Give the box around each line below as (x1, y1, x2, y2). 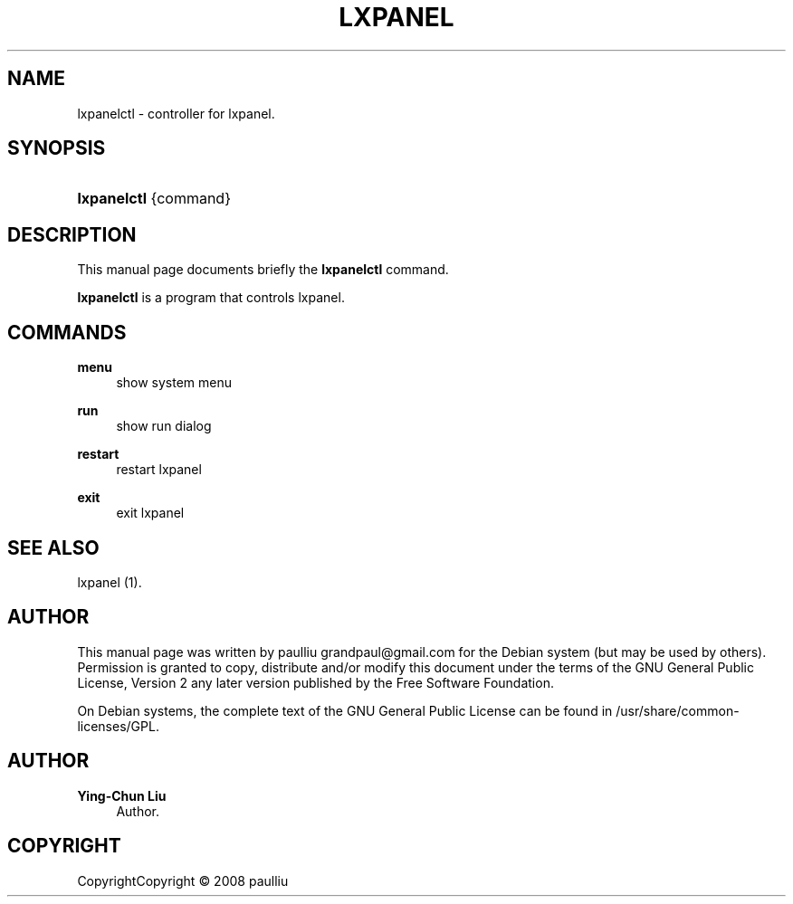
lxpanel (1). (77, 574, 142, 590)
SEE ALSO (7, 536, 100, 559)
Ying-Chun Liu (77, 787, 167, 804)
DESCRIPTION (7, 223, 137, 246)
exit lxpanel (116, 505, 185, 521)
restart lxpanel (116, 462, 202, 478)
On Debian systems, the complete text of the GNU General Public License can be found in (77, 702, 613, 718)
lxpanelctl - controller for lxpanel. (77, 105, 275, 121)
